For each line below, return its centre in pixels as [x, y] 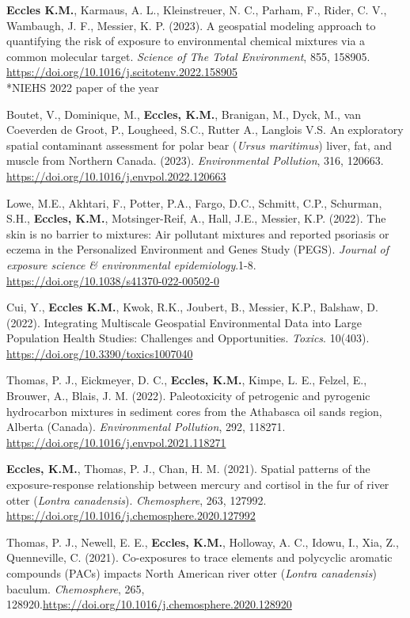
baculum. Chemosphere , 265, [76, 588]
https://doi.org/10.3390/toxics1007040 [100, 353]
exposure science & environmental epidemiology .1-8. [131, 264]
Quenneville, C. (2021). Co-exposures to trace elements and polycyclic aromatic [199, 557]
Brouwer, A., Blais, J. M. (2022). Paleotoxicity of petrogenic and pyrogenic [188, 396]
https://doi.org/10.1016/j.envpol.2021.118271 [116, 442]
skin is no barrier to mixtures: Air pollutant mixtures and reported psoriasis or [198, 233]
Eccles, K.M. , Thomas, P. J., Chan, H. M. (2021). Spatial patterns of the [188, 469]
